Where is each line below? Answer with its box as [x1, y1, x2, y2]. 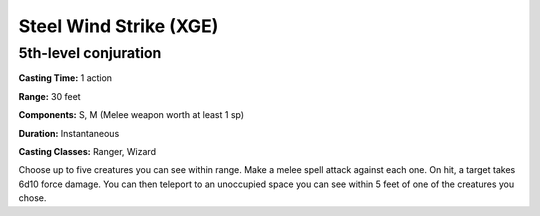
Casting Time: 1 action [18, 72, 113, 84]
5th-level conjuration [18, 44, 162, 62]
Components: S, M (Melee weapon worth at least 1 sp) [18, 109, 245, 121]
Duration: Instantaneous [18, 127, 120, 139]
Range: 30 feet [18, 90, 81, 102]
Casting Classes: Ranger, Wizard [18, 145, 157, 157]
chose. [18, 192, 47, 204]
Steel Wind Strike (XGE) [18, 15, 219, 37]
